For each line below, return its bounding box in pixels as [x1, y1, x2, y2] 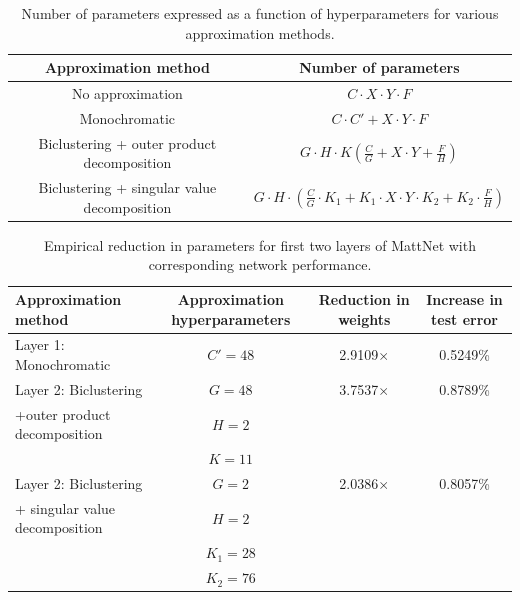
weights [338, 308, 391, 329]
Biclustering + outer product [38, 132, 217, 153]
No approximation [71, 83, 183, 104]
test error [431, 308, 498, 329]
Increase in [426, 289, 503, 310]
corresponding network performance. [148, 254, 372, 275]
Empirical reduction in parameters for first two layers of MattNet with [44, 234, 476, 255]
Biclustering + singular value [38, 177, 217, 198]
